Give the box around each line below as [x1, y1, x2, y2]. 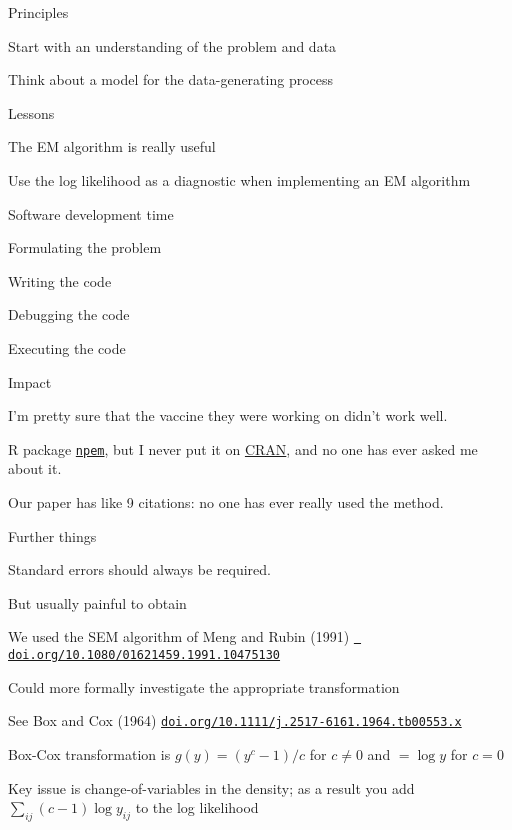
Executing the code [8, 337, 126, 358]
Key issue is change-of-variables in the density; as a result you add [8, 777, 415, 798]
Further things [8, 525, 97, 546]
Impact [8, 371, 52, 392]
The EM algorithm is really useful [8, 136, 216, 157]
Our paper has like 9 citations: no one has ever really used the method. [8, 491, 444, 512]
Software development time [8, 203, 174, 224]
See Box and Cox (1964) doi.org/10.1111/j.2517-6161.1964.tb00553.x [8, 710, 462, 731]
